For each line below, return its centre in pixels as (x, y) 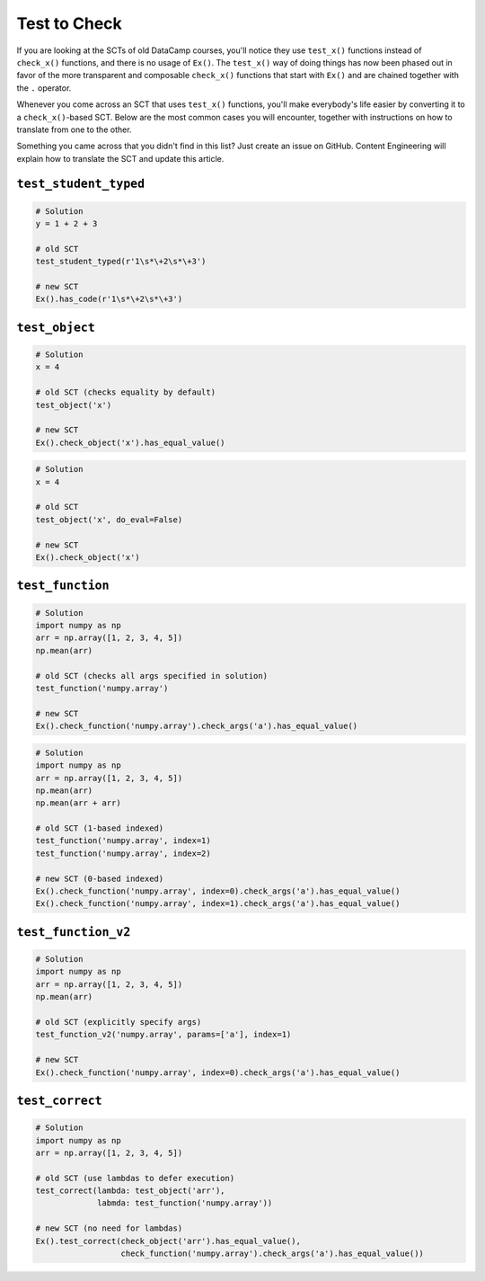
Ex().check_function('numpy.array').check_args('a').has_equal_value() (197, 726)
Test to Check (70, 23)
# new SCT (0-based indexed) (100, 878)
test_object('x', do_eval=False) (109, 520)
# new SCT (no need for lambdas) (109, 1228)
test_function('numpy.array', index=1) (123, 841)
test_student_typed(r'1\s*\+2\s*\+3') (121, 262)
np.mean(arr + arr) (78, 803)
